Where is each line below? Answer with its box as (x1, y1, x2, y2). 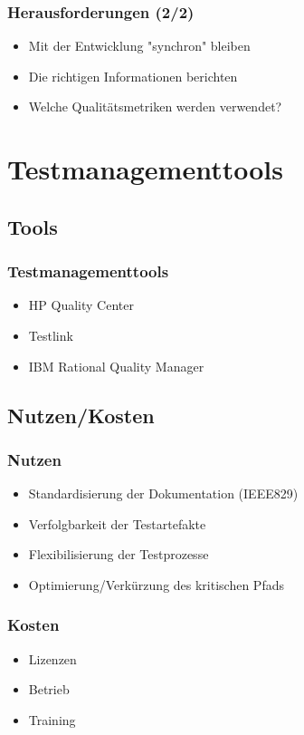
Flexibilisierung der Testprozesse (28, 545, 209, 564)
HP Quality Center (28, 295, 134, 314)
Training (28, 710, 76, 729)
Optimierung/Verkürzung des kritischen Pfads (28, 575, 284, 594)
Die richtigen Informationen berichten (28, 66, 238, 85)
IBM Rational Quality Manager (28, 356, 204, 375)
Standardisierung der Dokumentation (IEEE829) (28, 484, 299, 503)
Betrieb (28, 680, 70, 699)
